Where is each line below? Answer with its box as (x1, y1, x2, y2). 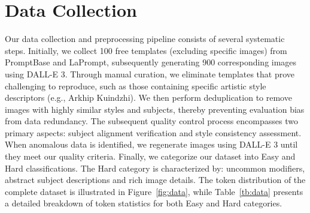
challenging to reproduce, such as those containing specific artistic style (5, 79, 266, 92)
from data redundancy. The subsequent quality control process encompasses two (5, 115, 298, 127)
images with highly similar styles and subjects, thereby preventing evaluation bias (5, 103, 305, 115)
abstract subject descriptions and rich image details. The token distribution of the (5, 173, 306, 186)
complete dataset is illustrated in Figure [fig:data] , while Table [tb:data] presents (5, 185, 303, 197)
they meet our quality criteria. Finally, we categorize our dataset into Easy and (5, 150, 296, 163)
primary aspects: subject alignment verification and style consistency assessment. (5, 126, 302, 139)
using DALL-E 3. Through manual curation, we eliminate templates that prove (5, 67, 295, 80)
